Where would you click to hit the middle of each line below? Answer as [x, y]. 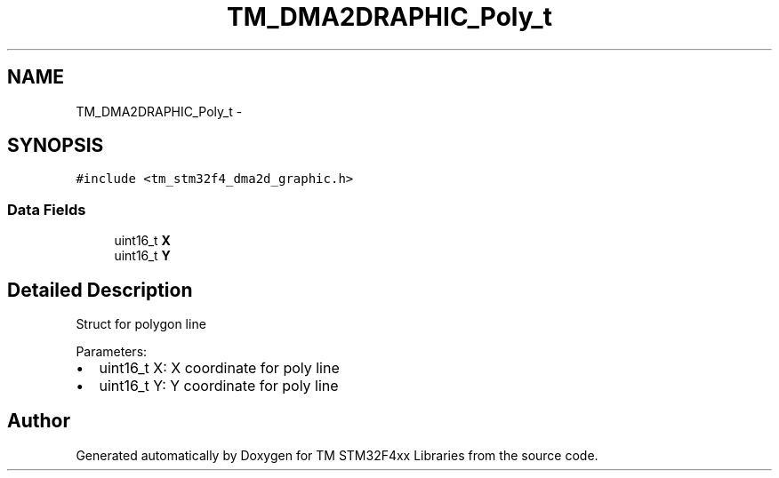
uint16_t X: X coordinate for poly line [219, 368]
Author [39, 421]
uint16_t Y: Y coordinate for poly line [219, 386]
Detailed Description [100, 290]
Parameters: [112, 352]
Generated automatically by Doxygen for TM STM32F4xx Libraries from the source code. [337, 455]
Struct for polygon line [141, 324]
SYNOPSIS [56, 146]
